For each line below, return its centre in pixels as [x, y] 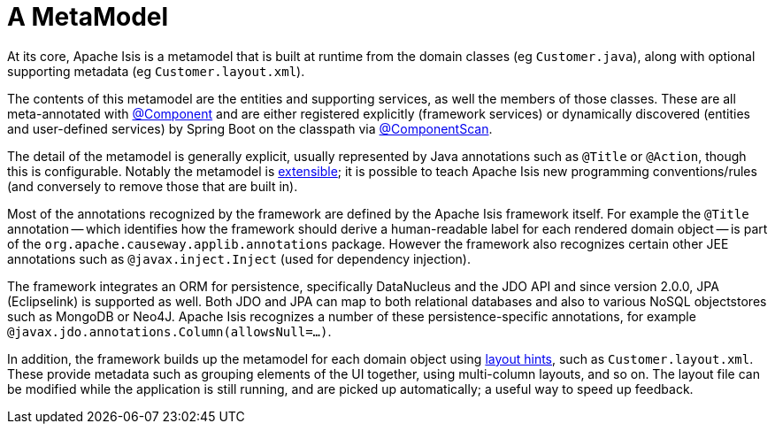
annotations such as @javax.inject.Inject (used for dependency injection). [239, 258]
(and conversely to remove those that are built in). [153, 186]
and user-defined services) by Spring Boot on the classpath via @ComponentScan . [250, 128]
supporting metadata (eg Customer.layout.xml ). [156, 71]
